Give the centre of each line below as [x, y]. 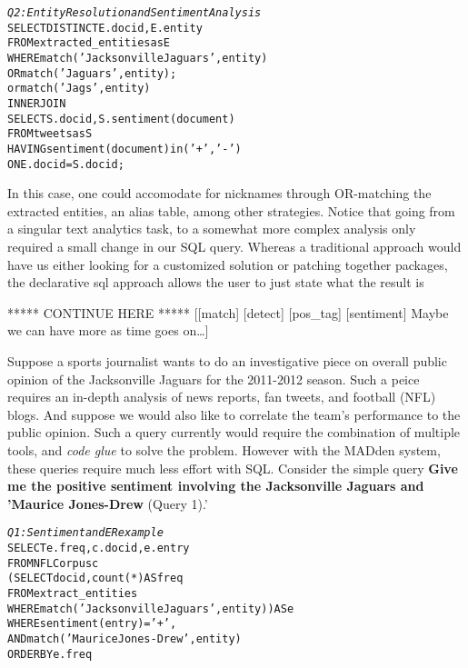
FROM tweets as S [50, 134]
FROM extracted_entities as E [89, 43]
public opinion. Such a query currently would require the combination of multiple [234, 432]
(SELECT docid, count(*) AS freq [95, 578]
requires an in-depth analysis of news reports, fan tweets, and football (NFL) [222, 397]
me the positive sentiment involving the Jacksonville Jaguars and [216, 486]
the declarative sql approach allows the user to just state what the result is [216, 282]
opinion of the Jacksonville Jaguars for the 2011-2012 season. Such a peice [214, 379]
